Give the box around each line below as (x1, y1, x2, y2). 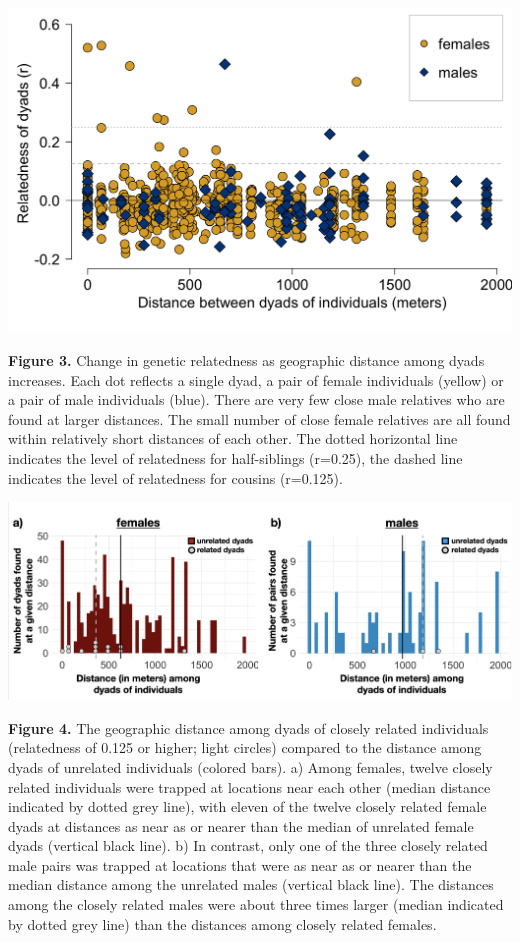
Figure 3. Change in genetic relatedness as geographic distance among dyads (8, 349, 485, 370)
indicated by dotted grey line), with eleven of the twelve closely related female (8, 796, 487, 817)
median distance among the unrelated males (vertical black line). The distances (8, 874, 494, 895)
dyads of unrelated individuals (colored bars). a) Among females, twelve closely (8, 756, 493, 777)
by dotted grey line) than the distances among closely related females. (8, 913, 437, 934)
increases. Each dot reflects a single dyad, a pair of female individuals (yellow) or (8, 369, 504, 390)
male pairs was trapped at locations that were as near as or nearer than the (8, 854, 472, 875)
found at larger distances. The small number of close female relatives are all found (8, 408, 511, 429)
